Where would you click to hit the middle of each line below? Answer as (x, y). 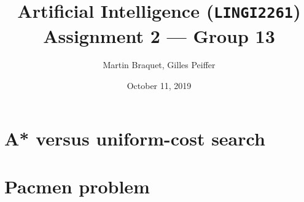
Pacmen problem (77, 186)
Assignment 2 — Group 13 (159, 35)
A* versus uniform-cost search (135, 138)
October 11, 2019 (159, 86)
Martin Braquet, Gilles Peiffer (159, 65)
